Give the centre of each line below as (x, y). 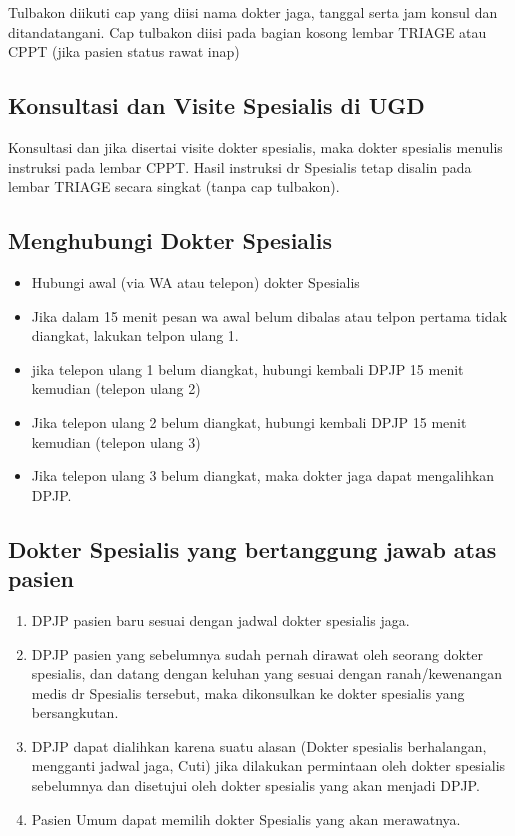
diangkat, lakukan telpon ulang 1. (135, 335)
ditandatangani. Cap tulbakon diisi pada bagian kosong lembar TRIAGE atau (247, 31)
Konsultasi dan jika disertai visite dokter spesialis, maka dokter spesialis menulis (255, 146)
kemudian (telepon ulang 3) (116, 441)
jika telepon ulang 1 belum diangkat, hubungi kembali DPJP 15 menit (247, 368)
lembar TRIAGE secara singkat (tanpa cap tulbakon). (174, 186)
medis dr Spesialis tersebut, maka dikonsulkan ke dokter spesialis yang (248, 692)
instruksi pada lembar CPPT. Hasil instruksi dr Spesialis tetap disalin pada (240, 166)
